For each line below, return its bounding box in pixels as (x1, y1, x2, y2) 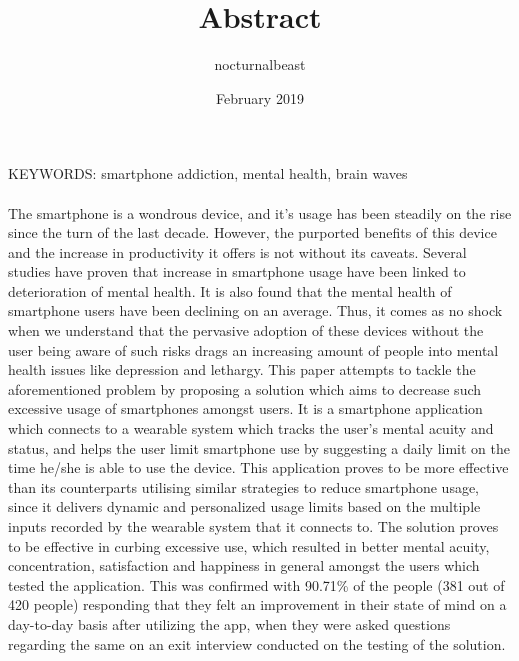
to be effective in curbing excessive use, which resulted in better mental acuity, (8, 535, 490, 556)
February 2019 (216, 87, 304, 108)
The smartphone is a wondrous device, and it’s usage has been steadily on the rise (8, 202, 512, 223)
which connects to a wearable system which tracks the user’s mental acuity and (8, 418, 494, 439)
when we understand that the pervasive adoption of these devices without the (8, 320, 484, 341)
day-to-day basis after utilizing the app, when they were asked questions (8, 613, 451, 634)
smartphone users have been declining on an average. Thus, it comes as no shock (8, 300, 503, 321)
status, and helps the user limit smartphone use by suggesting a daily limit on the (8, 437, 510, 458)
